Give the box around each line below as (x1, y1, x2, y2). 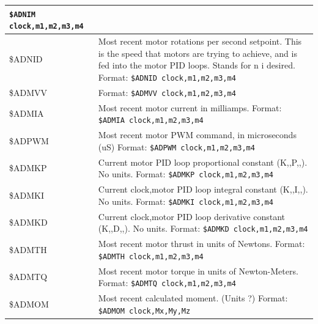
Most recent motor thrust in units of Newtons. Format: (98, 237, 305, 250)
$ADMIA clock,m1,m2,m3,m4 (98, 116, 204, 125)
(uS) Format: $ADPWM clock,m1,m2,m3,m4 (98, 140, 255, 153)
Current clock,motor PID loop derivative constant (98, 210, 285, 223)
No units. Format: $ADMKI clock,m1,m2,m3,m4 (98, 194, 273, 207)
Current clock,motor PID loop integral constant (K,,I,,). (98, 183, 308, 196)
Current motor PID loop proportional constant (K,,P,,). (98, 155, 308, 168)
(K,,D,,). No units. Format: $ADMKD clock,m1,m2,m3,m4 (98, 222, 308, 235)
